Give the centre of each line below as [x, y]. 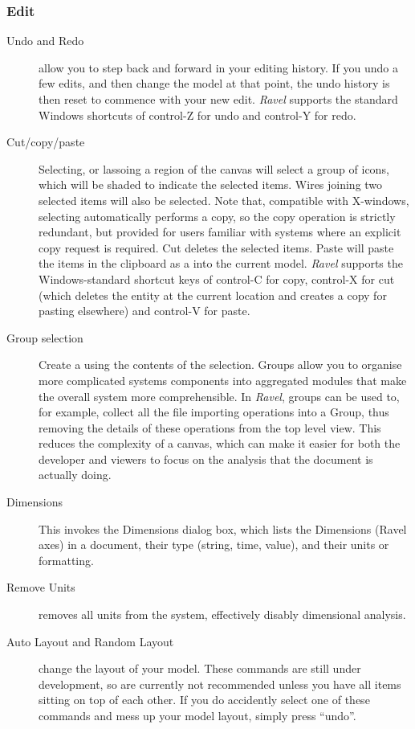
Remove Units [41, 587]
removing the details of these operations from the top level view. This [210, 427]
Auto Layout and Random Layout [90, 641]
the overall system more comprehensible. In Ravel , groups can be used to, [219, 396]
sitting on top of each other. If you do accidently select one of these [204, 700]
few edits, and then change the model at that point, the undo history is [214, 83]
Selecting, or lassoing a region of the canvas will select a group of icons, [214, 168]
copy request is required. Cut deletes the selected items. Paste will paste [216, 247]
